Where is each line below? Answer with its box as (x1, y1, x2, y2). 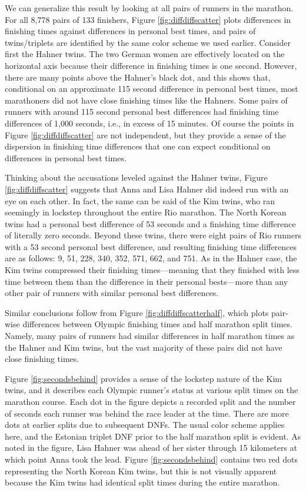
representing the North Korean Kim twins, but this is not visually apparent (5, 464, 277, 477)
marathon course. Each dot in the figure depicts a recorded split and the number (5, 395, 296, 407)
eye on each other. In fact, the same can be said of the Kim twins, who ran (5, 194, 275, 207)
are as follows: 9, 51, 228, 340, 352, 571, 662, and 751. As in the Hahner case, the (5, 252, 297, 264)
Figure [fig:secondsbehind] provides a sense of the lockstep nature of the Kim (5, 372, 282, 384)
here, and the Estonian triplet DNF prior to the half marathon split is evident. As (5, 430, 301, 442)
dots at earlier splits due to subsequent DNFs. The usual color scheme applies (5, 418, 285, 431)
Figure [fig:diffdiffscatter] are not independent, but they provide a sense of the (5, 128, 286, 141)
